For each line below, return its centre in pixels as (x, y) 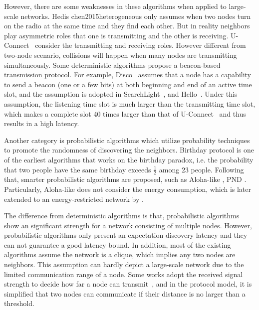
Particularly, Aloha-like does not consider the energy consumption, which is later (128, 189)
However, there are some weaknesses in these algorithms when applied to (115, 6)
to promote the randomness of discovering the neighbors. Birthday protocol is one (129, 150)
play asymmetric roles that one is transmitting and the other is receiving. (116, 35)
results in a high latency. (42, 123)
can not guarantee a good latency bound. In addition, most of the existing (118, 244)
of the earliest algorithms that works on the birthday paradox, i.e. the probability (129, 159)
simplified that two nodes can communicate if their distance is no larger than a (125, 293)
